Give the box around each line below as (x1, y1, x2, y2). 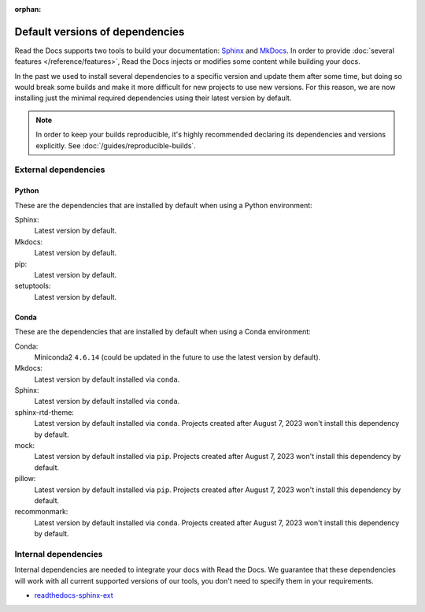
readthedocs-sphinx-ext (34, 591, 113, 600)
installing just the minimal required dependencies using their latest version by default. (14, 93, 292, 103)
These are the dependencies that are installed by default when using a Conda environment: (14, 327, 311, 337)
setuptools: (14, 281, 51, 291)
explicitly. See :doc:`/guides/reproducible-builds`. (35, 140, 196, 150)
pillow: (14, 474, 36, 483)
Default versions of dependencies (14, 24, 185, 39)
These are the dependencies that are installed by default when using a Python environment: (14, 200, 312, 210)
